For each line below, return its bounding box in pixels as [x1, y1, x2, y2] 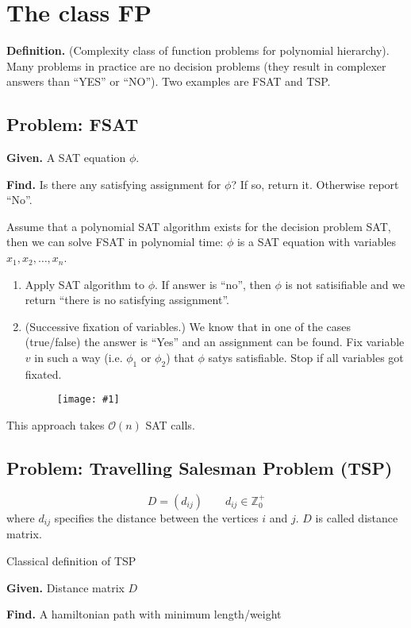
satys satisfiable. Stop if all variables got [208, 349, 404, 366]
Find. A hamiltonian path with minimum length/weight [6, 606, 282, 622]
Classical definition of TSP [6, 552, 136, 568]
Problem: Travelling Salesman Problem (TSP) [6, 456, 393, 480]
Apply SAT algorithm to [25, 275, 144, 292]
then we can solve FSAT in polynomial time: [6, 233, 224, 250]
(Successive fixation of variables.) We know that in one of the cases [25, 318, 351, 334]
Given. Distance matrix [6, 579, 125, 595]
